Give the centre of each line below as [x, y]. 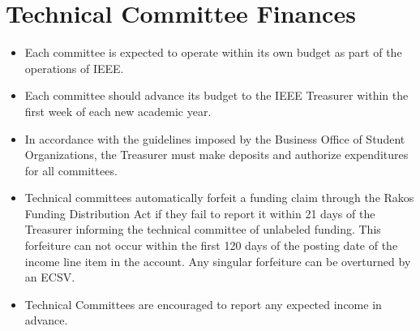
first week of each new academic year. [118, 111]
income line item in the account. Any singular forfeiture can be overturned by [218, 261]
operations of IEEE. [74, 68]
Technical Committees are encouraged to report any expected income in [203, 304]
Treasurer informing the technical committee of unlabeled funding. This [203, 229]
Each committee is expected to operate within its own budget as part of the [213, 52]
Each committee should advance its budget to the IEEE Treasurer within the [216, 95]
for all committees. [71, 170]
